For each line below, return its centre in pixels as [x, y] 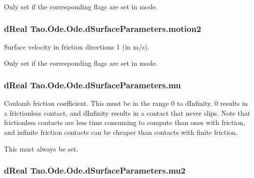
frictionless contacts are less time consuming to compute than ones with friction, [125, 122]
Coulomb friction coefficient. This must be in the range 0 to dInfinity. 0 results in [126, 103]
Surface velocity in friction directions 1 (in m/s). [77, 46]
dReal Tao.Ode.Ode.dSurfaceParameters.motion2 [103, 28]
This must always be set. [41, 148]
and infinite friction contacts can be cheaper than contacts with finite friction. [121, 132]
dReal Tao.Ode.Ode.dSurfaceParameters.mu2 [95, 170]
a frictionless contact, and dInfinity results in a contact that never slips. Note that [127, 113]
